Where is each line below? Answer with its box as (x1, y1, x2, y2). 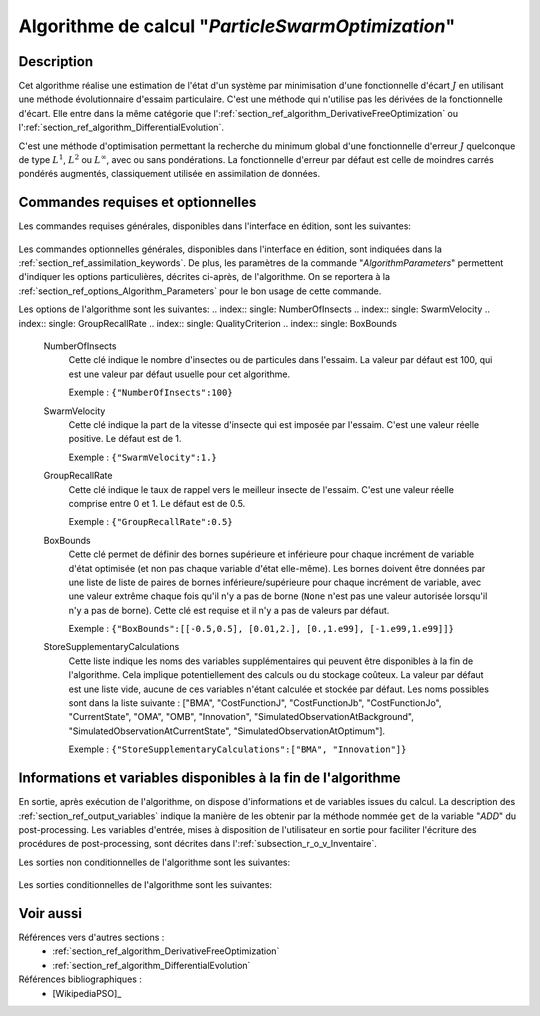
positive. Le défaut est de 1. (68, 433, 182, 445)
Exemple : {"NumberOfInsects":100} (68, 386, 234, 399)
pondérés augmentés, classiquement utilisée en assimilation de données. (18, 168, 321, 180)
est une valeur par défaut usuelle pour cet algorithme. (68, 368, 291, 380)
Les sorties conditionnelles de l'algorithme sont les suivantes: (18, 879, 273, 891)
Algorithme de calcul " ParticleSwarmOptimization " (18, 15, 456, 37)
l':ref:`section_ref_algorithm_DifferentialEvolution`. (18, 121, 225, 134)
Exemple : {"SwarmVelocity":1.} (68, 451, 217, 463)
